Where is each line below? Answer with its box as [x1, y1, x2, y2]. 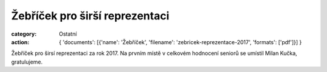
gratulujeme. [11, 58, 43, 65]
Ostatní [59, 30, 77, 38]
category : [11, 30, 37, 38]
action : [11, 38, 30, 45]
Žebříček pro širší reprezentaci [11, 9, 170, 22]
